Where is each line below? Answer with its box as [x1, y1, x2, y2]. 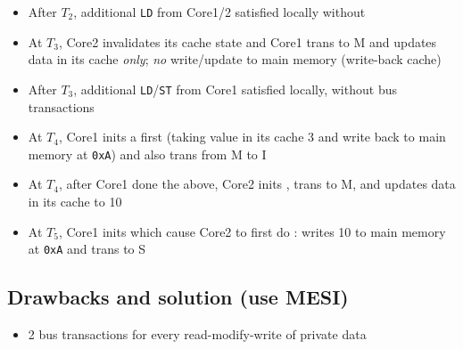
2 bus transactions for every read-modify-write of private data [28, 324, 367, 343]
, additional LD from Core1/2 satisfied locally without [73, 3, 366, 20]
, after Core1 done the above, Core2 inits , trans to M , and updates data [58, 174, 456, 193]
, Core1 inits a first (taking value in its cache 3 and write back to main [58, 127, 446, 146]
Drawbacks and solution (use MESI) [7, 283, 349, 311]
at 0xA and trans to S [28, 239, 146, 258]
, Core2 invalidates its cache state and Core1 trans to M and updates [58, 32, 437, 51]
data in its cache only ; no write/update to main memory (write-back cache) [28, 50, 442, 69]
